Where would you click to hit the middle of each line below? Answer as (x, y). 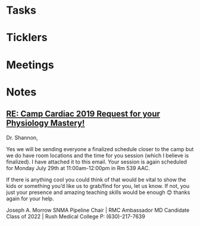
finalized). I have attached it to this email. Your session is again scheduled (97, 162)
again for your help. (30, 198)
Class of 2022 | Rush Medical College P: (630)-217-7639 (76, 216)
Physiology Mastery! (46, 123)
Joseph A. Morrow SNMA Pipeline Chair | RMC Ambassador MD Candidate (98, 210)
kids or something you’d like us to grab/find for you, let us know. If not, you (98, 186)
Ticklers (27, 38)
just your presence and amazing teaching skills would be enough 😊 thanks (98, 192)
